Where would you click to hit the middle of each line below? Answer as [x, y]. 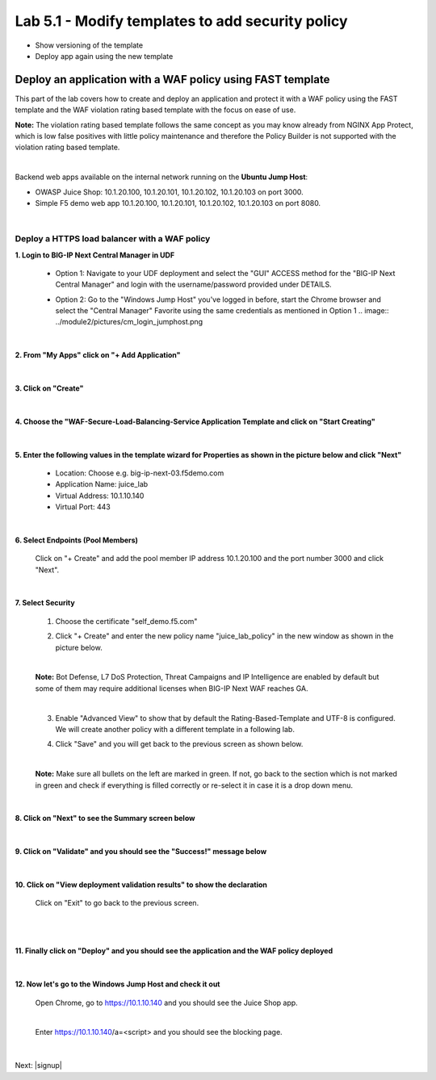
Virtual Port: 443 [83, 507]
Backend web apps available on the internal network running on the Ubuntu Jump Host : [161, 177]
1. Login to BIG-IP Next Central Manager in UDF [95, 255]
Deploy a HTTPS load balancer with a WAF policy [113, 239]
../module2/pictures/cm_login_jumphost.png [129, 322]
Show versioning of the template [89, 45]
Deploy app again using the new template [104, 56]
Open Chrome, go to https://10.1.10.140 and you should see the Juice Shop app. [166, 1003]
